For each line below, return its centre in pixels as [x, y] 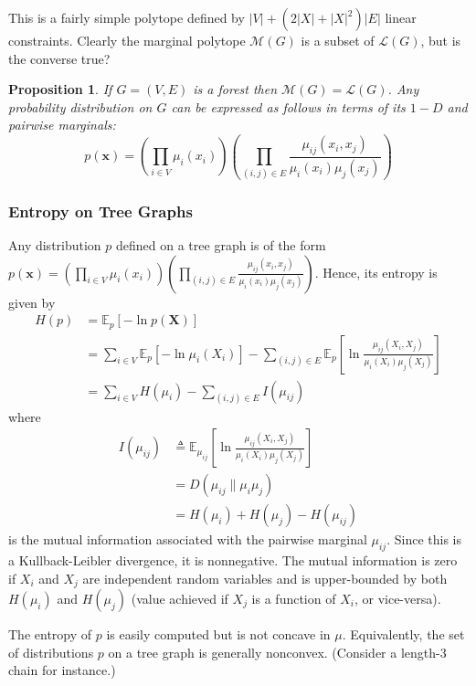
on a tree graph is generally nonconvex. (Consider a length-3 [277, 652]
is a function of [294, 599]
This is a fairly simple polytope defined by [127, 17]
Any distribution [55, 244]
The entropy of [50, 634]
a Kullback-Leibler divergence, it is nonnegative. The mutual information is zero [233, 559]
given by [32, 302]
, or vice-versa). [397, 599]
